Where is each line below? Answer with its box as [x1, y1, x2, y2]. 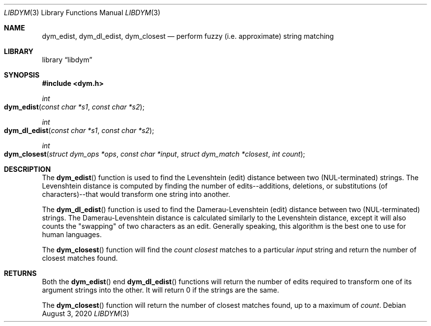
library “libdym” [42, 55, 92, 64]
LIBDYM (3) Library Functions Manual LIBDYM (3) [4, 8, 160, 17]
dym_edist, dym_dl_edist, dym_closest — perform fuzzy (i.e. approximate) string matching [42, 32, 334, 40]
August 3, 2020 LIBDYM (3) [42, 309, 129, 318]
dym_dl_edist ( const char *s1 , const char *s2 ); [4, 126, 154, 135]
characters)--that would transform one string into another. [42, 190, 230, 198]
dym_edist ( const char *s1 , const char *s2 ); [4, 103, 145, 111]
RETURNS [4, 269, 37, 277]
